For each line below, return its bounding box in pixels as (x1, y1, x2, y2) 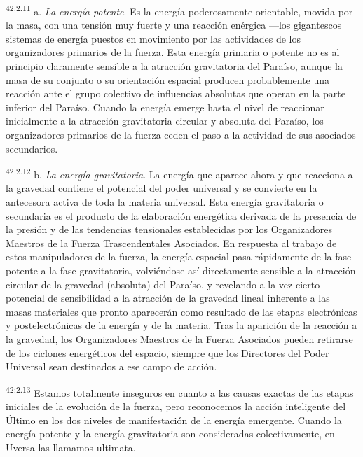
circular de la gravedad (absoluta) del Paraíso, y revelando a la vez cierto (6, 276, 320, 291)
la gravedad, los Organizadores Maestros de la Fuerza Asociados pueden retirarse (6, 331, 353, 346)
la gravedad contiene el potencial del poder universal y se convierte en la (6, 181, 317, 195)
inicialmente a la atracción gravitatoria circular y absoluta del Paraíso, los (6, 113, 324, 128)
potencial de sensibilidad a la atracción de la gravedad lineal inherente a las (6, 290, 330, 305)
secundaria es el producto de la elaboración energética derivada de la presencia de (6, 208, 357, 223)
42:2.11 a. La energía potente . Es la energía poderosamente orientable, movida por (6, 2, 353, 18)
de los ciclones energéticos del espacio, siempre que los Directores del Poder (6, 345, 329, 360)
